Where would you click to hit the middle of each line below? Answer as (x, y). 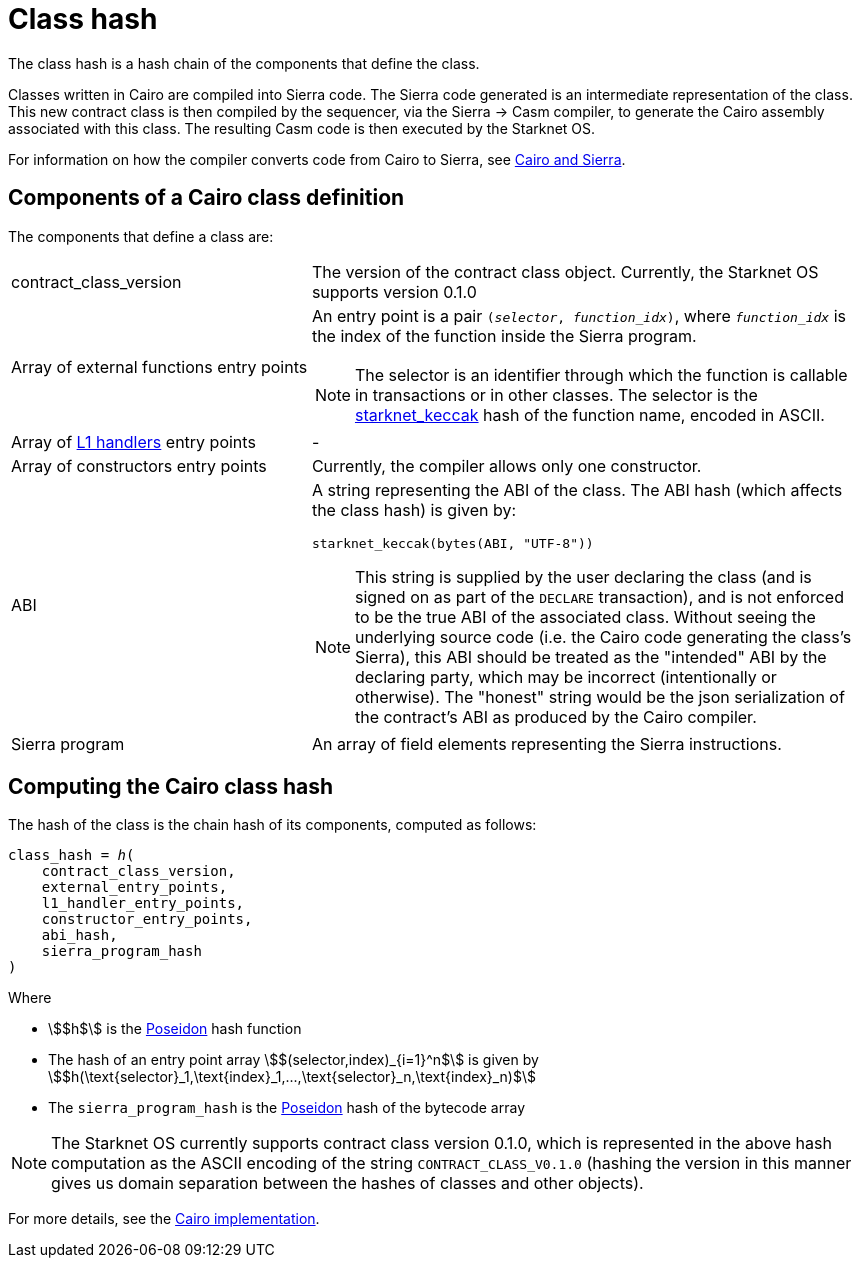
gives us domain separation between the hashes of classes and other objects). (347, 1183)
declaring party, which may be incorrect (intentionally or (565, 676)
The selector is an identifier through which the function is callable (601, 374)
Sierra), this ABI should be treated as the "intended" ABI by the (590, 656)
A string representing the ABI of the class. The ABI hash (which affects (577, 489)
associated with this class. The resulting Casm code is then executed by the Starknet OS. (302, 128)
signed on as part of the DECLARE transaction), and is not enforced (599, 596)
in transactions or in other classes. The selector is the (556, 394)
